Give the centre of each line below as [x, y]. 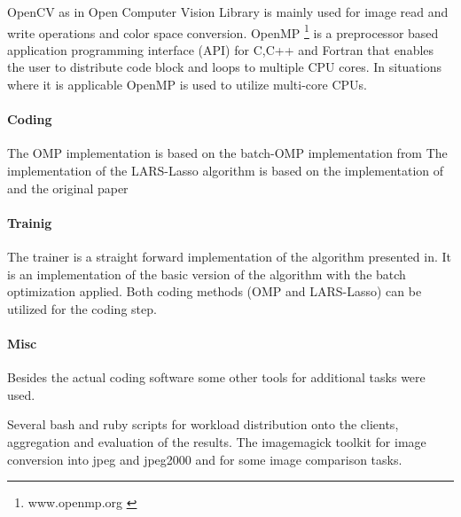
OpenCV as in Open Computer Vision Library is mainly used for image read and [228, 12]
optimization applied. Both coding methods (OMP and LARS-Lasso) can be [215, 291]
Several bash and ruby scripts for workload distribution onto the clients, [203, 424]
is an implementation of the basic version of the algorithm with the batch [207, 274]
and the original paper [68, 188]
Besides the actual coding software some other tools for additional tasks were [216, 377]
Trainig [30, 222]
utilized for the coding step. [82, 308]
